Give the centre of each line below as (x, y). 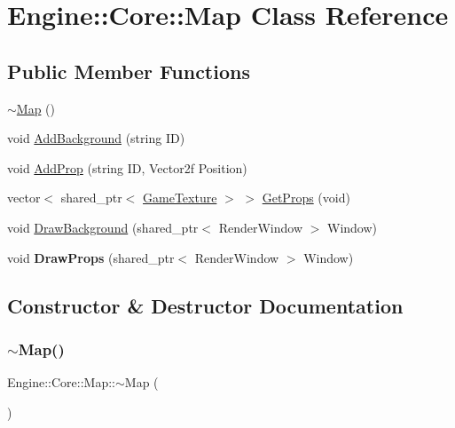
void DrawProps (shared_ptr (91, 257)
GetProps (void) (306, 198)
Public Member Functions (129, 71)
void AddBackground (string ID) (96, 138)
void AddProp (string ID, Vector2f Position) (127, 167)
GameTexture (180, 198)
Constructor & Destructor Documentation (205, 305)
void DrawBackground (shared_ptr (103, 227)
